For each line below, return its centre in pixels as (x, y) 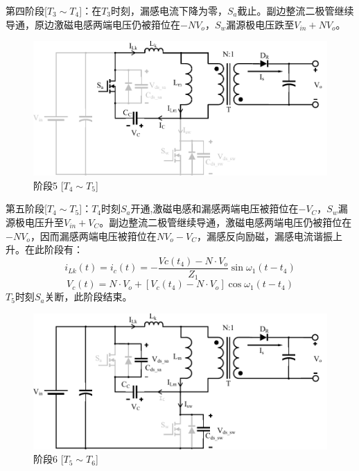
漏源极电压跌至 (260, 24)
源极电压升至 (35, 222)
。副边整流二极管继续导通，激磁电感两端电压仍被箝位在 (226, 222)
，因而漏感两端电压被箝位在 (93, 235)
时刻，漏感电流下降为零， (169, 10)
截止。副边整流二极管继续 (296, 10)
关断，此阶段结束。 (88, 297)
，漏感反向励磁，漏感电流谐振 (264, 235)
